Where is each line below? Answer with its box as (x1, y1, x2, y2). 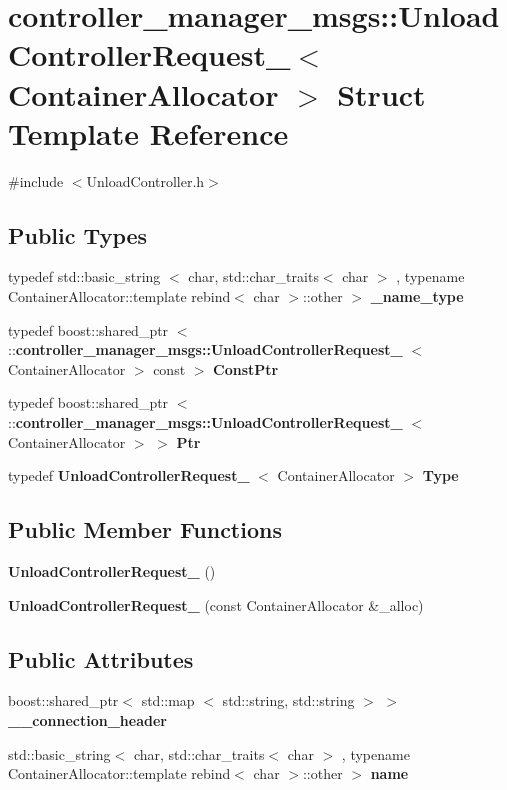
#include (8, 170, 64, 191)
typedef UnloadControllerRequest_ (8, 465, 250, 486)
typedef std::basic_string (8, 266, 161, 287)
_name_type (370, 286, 464, 307)
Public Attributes (8, 643, 194, 674)
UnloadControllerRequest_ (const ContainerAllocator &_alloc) (8, 594, 424, 615)
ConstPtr (213, 358, 279, 379)
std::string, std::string (222, 690, 355, 711)
